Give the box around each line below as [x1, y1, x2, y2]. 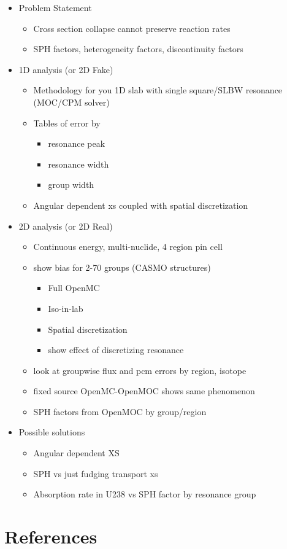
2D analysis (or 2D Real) [18, 219, 113, 232]
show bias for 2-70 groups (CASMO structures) [33, 260, 211, 273]
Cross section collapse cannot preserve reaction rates [33, 21, 231, 34]
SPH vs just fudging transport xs [33, 467, 158, 480]
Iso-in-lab [48, 302, 83, 314]
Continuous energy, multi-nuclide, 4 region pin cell [33, 240, 223, 253]
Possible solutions [18, 426, 85, 438]
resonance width [48, 157, 109, 170]
